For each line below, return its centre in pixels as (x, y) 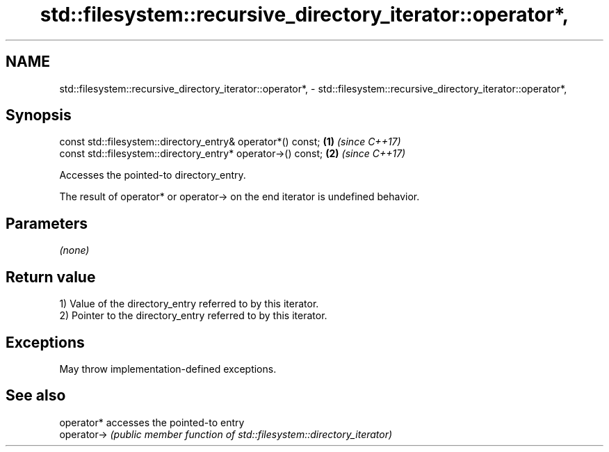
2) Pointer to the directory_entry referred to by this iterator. (193, 316)
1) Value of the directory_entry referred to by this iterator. (189, 304)
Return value (51, 277)
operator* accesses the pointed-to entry (152, 422)
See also (36, 396)
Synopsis (39, 115)
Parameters (47, 223)
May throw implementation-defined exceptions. (168, 369)
